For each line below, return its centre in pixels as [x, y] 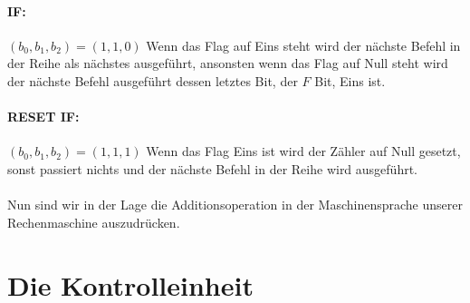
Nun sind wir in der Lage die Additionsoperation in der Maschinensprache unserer [235, 205]
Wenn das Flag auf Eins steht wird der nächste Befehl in [303, 45]
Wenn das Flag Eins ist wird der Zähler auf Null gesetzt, [303, 151]
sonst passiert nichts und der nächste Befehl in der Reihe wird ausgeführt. [213, 168]
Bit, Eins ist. [350, 80]
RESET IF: [43, 117]
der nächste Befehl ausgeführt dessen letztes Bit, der [153, 80]
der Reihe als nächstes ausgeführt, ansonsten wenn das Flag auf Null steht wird [228, 63]
